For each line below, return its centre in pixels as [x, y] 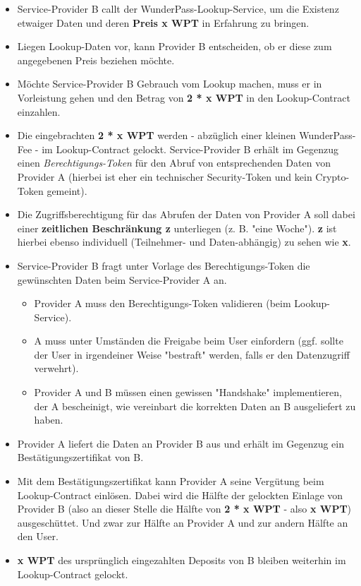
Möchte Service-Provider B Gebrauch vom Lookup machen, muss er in [170, 84]
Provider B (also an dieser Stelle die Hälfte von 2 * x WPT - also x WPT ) [184, 509]
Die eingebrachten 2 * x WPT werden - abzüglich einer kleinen [157, 135]
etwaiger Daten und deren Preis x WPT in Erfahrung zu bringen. [163, 22]
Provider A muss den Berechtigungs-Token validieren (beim [163, 303]
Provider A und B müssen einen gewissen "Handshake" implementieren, [188, 392]
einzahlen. [39, 111]
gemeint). [67, 190]
